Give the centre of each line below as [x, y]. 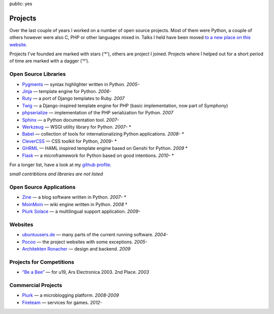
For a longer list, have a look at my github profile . [60, 165]
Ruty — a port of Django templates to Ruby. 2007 [73, 99]
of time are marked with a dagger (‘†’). [49, 61]
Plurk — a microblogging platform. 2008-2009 [71, 295]
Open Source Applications [42, 187]
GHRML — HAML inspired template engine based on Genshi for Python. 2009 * [105, 148]
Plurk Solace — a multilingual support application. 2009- [81, 211]
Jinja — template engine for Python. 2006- [67, 91]
